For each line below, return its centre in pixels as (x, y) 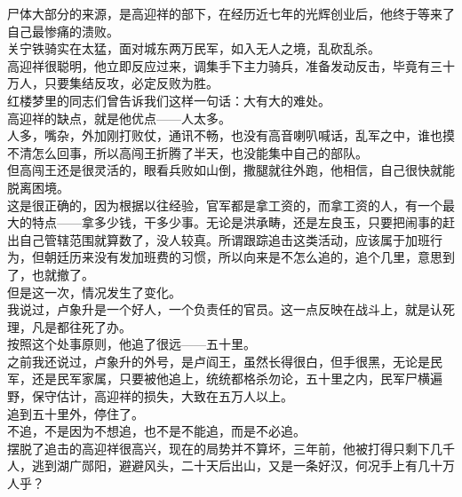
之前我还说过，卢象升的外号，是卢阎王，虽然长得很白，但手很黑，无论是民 (225, 361)
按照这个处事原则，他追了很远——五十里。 (131, 344)
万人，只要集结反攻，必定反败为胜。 (113, 83)
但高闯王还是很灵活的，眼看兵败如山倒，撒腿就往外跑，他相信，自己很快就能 (231, 170)
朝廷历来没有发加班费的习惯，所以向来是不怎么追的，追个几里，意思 (243, 257)
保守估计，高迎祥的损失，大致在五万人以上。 (162, 396)
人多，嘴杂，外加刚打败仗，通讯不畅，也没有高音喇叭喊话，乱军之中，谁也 (225, 135)
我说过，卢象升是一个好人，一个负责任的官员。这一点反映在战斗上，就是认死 (231, 309)
